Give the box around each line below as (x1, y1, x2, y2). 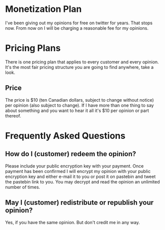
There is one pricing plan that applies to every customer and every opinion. (5, 58, 159, 65)
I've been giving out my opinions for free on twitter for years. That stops (5, 20, 153, 26)
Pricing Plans (5, 43, 61, 54)
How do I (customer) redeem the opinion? (5, 150, 137, 158)
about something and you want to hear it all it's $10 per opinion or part (5, 108, 149, 114)
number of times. (5, 184, 41, 190)
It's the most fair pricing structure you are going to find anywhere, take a (5, 64, 154, 70)
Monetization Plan (5, 3, 82, 15)
